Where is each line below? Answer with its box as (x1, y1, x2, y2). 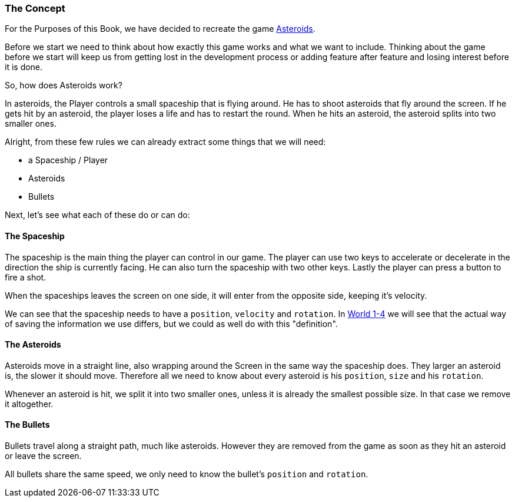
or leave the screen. (5, 451, 82, 461)
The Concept (5, 2, 65, 14)
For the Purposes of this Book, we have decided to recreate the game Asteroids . (5, 24, 315, 34)
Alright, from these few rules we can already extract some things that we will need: (5, 137, 326, 147)
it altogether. (5, 398, 54, 409)
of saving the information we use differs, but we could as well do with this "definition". (5, 318, 338, 329)
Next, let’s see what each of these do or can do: (5, 210, 190, 220)
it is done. (5, 62, 43, 72)
